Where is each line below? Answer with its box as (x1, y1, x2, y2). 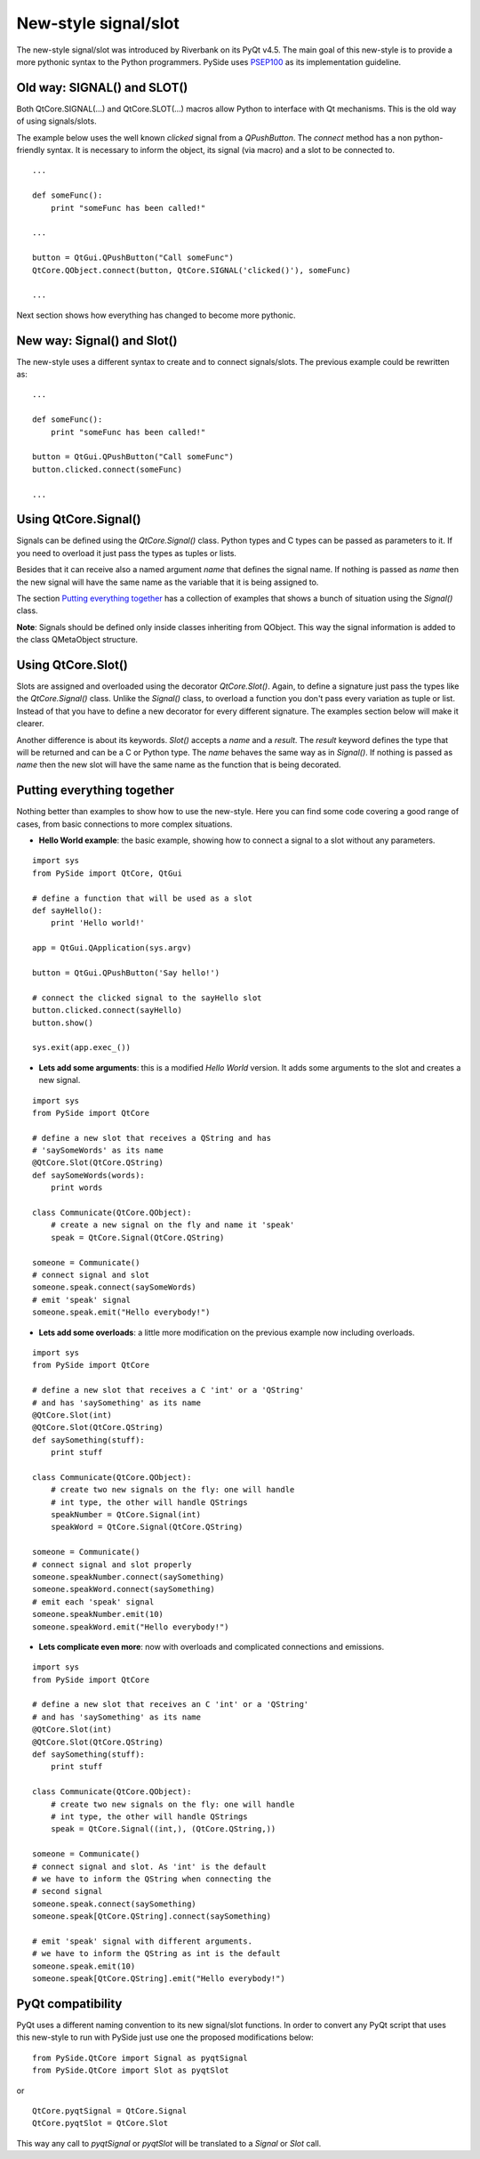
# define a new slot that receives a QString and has (32, 1133, 271, 1143)
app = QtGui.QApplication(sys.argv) (32, 943, 192, 953)
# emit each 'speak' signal (32, 1597, 155, 1606)
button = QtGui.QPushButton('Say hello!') (32, 968, 220, 978)
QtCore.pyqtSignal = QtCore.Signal (32, 2106, 188, 2115)
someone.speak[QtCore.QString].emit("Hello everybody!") (32, 1974, 286, 1984)
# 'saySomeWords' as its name (32, 1145, 164, 1156)
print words (50, 1183, 103, 1193)
